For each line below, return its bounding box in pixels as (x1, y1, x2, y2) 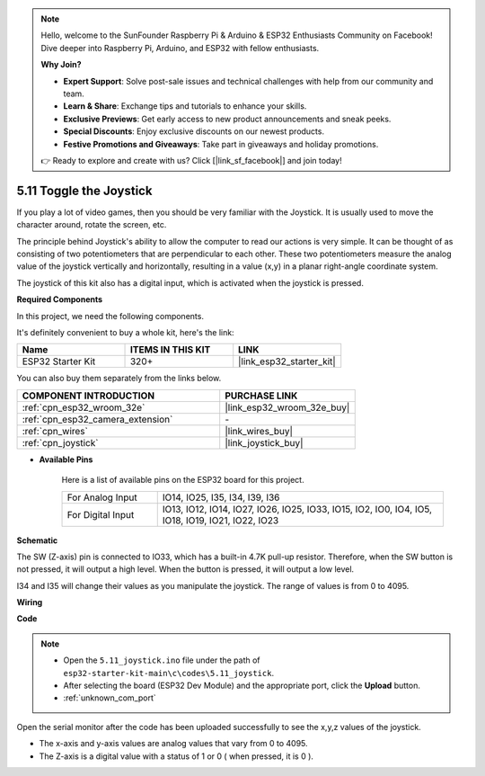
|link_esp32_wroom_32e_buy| (225, 401, 350, 414)
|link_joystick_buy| (225, 436, 304, 449)
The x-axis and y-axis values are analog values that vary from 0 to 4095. (39, 738, 309, 749)
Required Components (16, 294, 103, 305)
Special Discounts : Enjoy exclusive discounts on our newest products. (63, 126, 325, 137)
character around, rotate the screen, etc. (16, 219, 167, 230)
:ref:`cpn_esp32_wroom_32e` (22, 401, 145, 414)
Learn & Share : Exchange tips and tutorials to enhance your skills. (63, 101, 307, 111)
